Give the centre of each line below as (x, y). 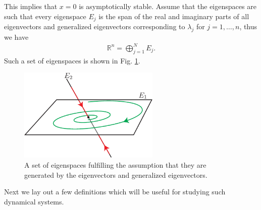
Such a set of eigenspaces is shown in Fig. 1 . (72, 60)
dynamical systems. (34, 201)
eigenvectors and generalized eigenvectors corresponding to (95, 26)
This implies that (31, 6)
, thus (248, 26)
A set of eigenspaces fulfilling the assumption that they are (115, 164)
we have (16, 37)
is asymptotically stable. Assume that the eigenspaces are (168, 6)
